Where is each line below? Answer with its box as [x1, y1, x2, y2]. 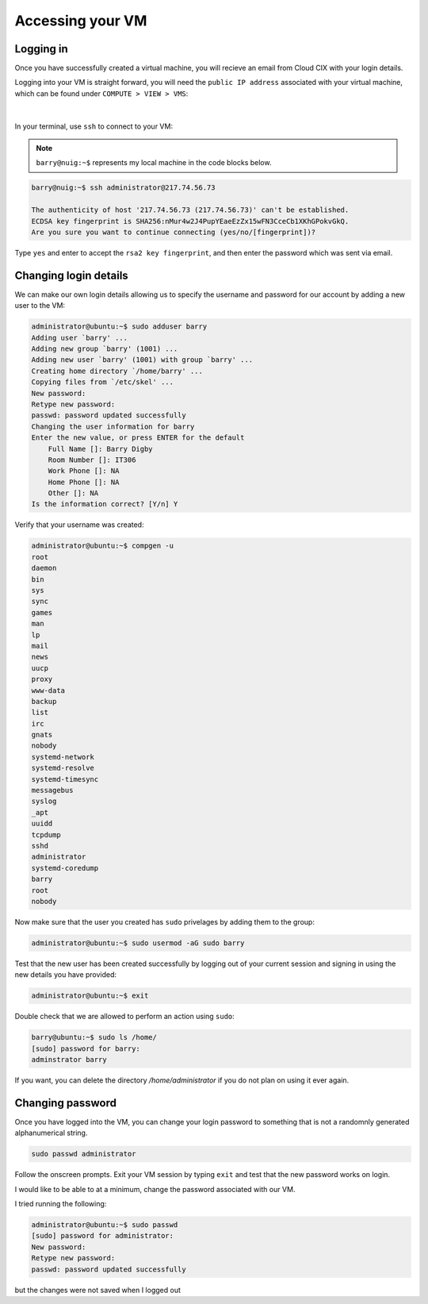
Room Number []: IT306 [48, 455, 136, 464]
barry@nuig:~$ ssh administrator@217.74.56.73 [31, 183, 216, 192]
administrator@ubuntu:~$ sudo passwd [31, 1221, 178, 1229]
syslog [31, 797, 57, 806]
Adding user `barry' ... [31, 333, 128, 342]
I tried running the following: [14, 1199, 107, 1209]
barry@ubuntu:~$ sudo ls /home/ [31, 1033, 158, 1042]
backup [31, 697, 57, 706]
